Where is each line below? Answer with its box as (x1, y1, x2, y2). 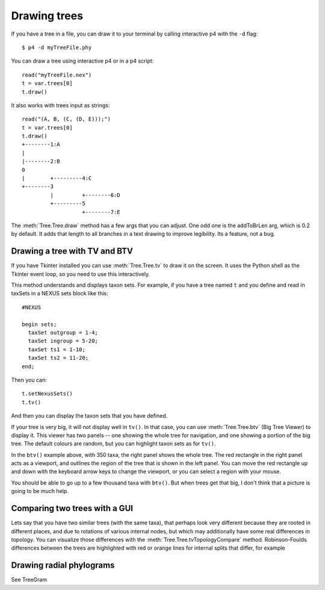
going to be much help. (11, 488, 69, 495)
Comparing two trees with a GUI (11, 503, 134, 513)
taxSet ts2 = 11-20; (28, 354, 89, 362)
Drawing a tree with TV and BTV (11, 246, 134, 256)
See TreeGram (11, 576, 48, 583)
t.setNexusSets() (22, 391, 73, 397)
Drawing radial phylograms (11, 560, 115, 571)
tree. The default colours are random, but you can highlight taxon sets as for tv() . (11, 440, 216, 447)
